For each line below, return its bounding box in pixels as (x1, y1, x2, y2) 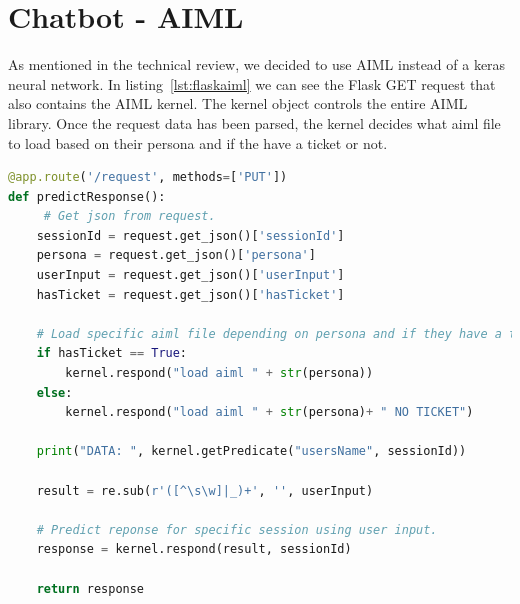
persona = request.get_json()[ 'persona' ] (36, 248, 316, 263)
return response (36, 581, 145, 596)
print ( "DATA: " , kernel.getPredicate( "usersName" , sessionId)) (36, 444, 467, 459)
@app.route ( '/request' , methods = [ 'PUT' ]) (8, 170, 288, 185)
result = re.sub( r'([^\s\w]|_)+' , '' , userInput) (36, 483, 374, 498)
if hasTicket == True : (36, 346, 188, 361)
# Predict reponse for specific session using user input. (36, 522, 438, 537)
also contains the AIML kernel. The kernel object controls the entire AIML (8, 93, 468, 114)
